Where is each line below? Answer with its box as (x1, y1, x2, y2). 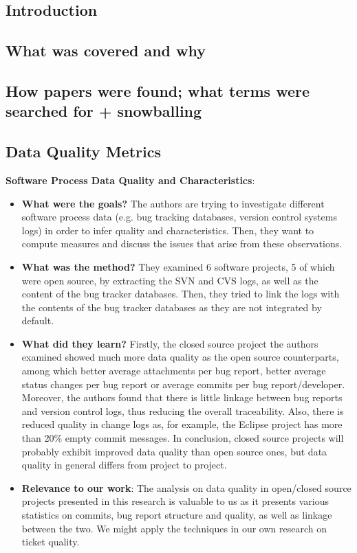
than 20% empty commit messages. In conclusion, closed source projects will (21, 431, 344, 445)
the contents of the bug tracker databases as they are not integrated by (21, 300, 322, 314)
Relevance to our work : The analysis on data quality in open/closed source (21, 480, 351, 495)
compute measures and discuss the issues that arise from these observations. (21, 236, 343, 251)
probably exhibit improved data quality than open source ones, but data (21, 444, 327, 458)
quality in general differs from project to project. (21, 458, 227, 472)
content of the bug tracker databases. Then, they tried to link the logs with (21, 286, 340, 301)
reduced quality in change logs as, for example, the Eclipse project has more (21, 417, 343, 431)
